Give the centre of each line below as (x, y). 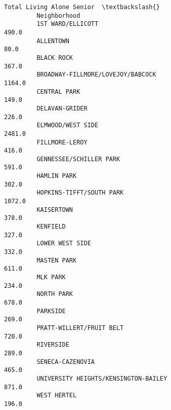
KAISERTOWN (55, 210)
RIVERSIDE (53, 345)
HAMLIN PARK (57, 176)
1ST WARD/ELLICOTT (68, 24)
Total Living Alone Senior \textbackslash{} (82, 7)
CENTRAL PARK (58, 91)
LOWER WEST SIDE (64, 244)
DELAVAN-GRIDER (62, 108)
